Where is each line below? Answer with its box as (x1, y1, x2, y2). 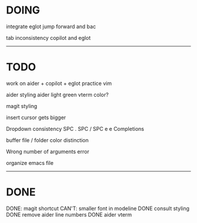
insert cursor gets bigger (6, 114, 66, 121)
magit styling (6, 102, 38, 109)
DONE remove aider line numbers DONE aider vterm (6, 211, 132, 218)
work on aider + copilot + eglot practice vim (6, 80, 112, 87)
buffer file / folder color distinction (6, 136, 89, 144)
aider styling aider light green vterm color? (6, 91, 109, 98)
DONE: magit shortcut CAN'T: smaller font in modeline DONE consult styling (6, 205, 189, 212)
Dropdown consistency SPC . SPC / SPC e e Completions (6, 125, 145, 132)
